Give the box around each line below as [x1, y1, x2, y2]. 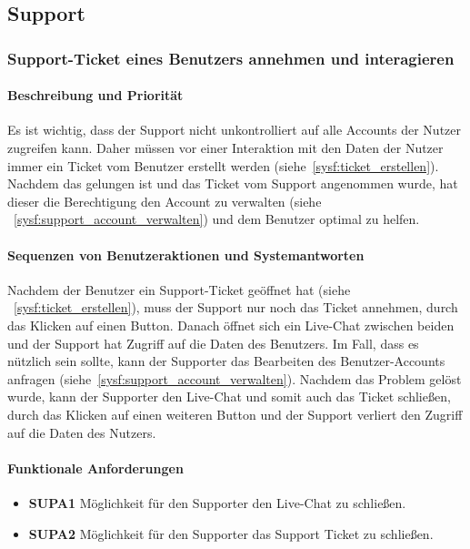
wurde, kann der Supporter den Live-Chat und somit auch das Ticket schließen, [7, 387, 451, 406]
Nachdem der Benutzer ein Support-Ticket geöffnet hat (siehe [7, 280, 351, 299]
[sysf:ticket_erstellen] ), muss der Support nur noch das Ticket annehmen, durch [14, 298, 458, 317]
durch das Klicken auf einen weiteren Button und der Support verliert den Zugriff [7, 404, 463, 423]
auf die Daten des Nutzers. [7, 422, 156, 442]
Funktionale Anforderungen [7, 458, 184, 477]
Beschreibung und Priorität [7, 86, 184, 105]
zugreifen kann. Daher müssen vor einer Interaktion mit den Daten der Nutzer [7, 138, 444, 158]
